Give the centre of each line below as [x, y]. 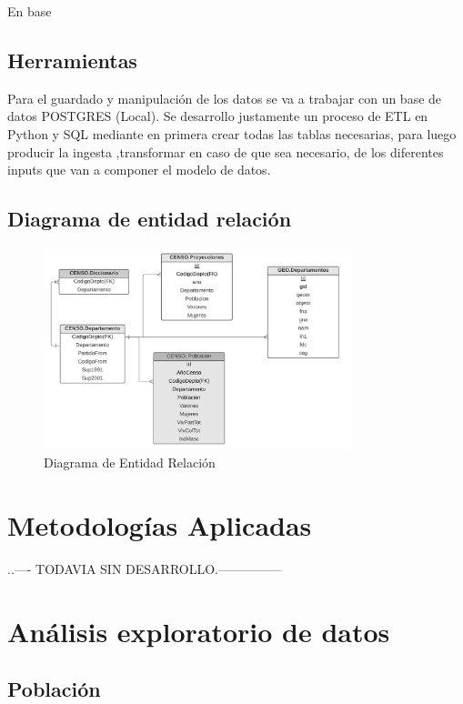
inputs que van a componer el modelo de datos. [139, 170]
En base [30, 11]
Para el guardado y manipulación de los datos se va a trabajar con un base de [225, 98]
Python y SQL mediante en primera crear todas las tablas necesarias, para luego [232, 133]
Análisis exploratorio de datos [199, 631]
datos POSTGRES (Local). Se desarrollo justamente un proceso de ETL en [218, 116]
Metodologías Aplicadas [160, 524]
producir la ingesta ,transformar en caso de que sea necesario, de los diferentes [226, 151]
